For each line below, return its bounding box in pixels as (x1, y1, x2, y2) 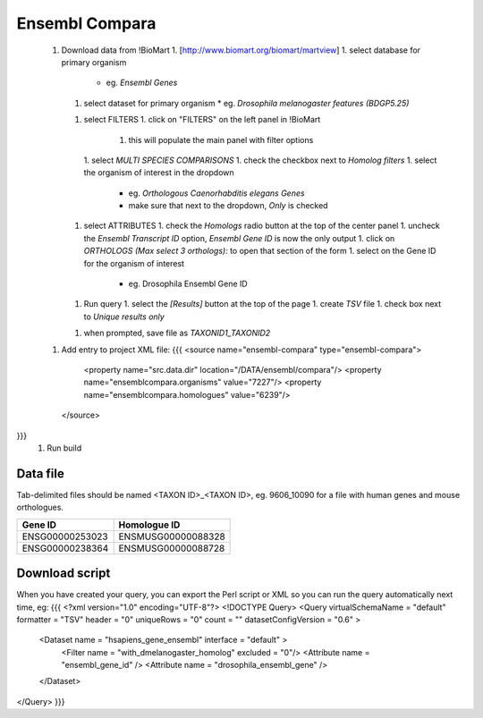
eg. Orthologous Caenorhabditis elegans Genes (128, 188, 305, 199)
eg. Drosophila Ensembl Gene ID (128, 278, 248, 290)
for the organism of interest (83, 258, 185, 268)
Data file (16, 466, 64, 481)
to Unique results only (83, 311, 165, 322)
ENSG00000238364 (21, 542, 109, 554)
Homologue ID (118, 519, 181, 531)
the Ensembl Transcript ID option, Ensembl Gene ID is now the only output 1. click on (83, 232, 395, 243)
